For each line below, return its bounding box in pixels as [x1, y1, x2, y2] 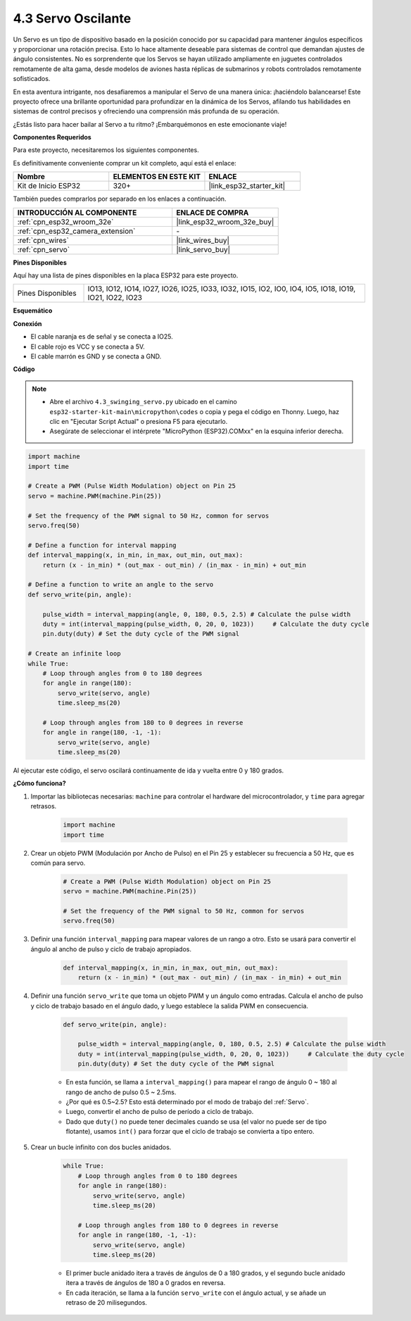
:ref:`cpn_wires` [17, 235, 70, 245]
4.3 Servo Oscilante [13, 11, 132, 26]
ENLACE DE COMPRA [176, 208, 249, 218]
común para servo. [30, 858, 86, 867]
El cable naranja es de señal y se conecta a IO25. [30, 332, 174, 341]
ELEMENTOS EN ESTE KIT [113, 172, 201, 182]
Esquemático [13, 306, 53, 315]
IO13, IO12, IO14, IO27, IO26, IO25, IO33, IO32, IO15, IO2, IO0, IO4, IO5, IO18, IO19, [87, 284, 356, 294]
